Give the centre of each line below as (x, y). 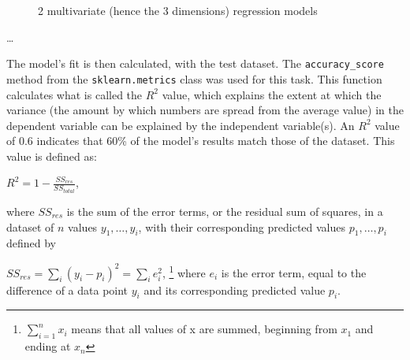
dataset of (30, 226)
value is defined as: (52, 156)
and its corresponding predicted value (235, 289)
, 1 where (184, 271)
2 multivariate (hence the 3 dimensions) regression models (178, 10)
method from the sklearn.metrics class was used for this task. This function (194, 78)
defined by (32, 243)
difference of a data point (67, 289)
